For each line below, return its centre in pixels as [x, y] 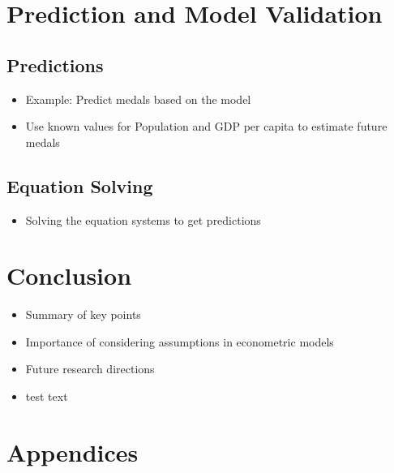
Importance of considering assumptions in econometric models [180, 341]
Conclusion [69, 275]
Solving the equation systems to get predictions [143, 219]
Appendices [73, 451]
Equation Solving [80, 185]
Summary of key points [83, 314]
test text [47, 396]
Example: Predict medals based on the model [138, 99]
